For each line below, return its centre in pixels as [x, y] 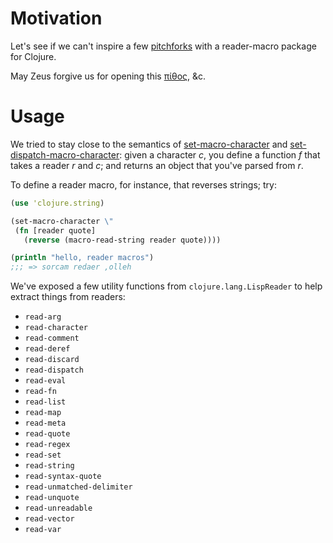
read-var [43, 530]
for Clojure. [33, 56]
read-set [43, 455]
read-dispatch [54, 370]
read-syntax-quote [63, 477]
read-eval [45, 381]
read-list [45, 402]
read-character [56, 328]
